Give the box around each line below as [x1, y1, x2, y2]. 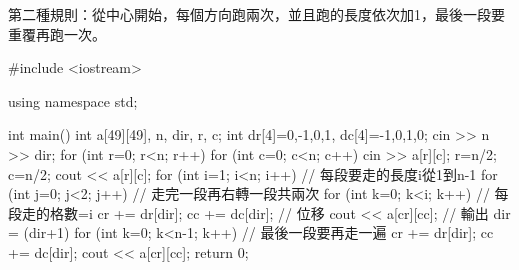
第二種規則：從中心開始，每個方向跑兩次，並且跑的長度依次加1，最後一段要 [8, 4, 505, 24]
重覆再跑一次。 [8, 23, 106, 44]
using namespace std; [8, 90, 138, 111]
